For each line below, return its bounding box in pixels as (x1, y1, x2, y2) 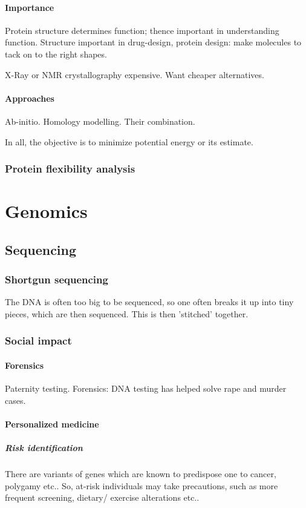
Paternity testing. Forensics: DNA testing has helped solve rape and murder (5, 382, 287, 395)
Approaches (5, 91, 54, 104)
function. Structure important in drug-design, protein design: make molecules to (5, 36, 302, 48)
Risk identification (5, 441, 83, 454)
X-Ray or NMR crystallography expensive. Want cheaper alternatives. (5, 68, 264, 81)
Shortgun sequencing (5, 272, 108, 287)
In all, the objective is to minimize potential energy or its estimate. (5, 135, 253, 148)
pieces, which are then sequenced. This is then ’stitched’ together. (5, 307, 249, 320)
